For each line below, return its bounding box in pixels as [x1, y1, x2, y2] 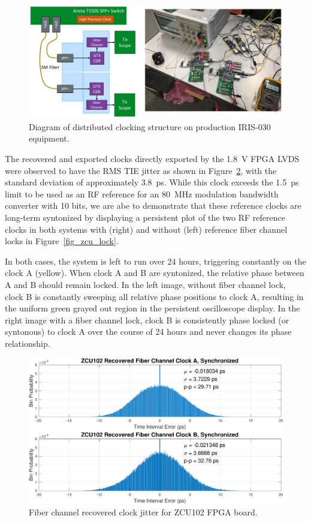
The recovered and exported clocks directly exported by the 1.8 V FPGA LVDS [5, 152, 300, 164]
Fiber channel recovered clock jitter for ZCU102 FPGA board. [29, 506, 258, 518]
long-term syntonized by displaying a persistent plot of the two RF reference [5, 211, 285, 223]
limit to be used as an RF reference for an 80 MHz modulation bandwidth [5, 187, 279, 200]
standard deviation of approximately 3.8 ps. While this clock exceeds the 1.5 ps [5, 176, 299, 188]
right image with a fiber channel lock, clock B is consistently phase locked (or [5, 313, 289, 326]
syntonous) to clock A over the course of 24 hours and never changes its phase [5, 325, 292, 338]
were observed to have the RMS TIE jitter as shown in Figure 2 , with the [5, 164, 277, 176]
